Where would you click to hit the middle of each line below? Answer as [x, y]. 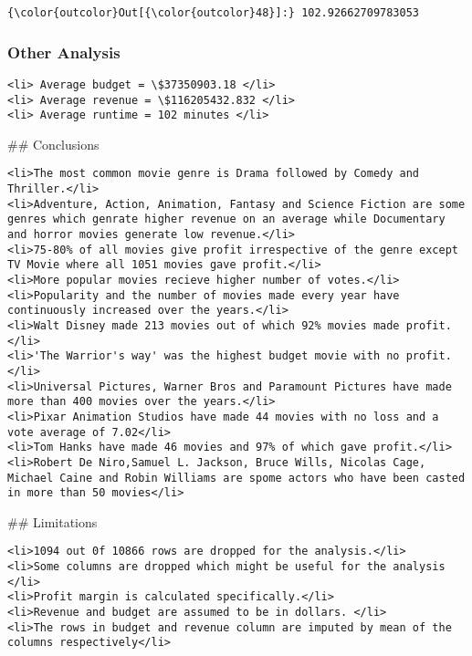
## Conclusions [53, 144]
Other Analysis [64, 52]
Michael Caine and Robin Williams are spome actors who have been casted [236, 478]
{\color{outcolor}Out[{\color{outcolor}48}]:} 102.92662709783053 [214, 13]
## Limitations [52, 521]
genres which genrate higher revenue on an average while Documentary [226, 219]
